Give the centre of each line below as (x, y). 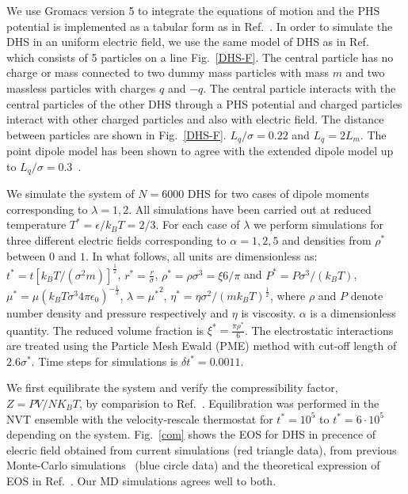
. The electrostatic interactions (319, 330)
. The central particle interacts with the (299, 87)
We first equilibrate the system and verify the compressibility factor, (172, 388)
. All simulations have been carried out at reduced (250, 209)
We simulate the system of (71, 194)
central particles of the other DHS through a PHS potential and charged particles (204, 103)
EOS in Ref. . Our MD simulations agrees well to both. (141, 480)
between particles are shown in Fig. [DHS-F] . (116, 134)
